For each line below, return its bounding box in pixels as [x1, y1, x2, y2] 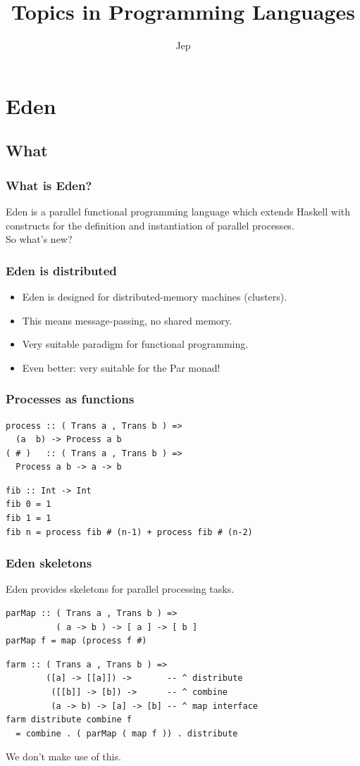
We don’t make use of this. [6, 749, 121, 764]
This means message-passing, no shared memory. [22, 313, 232, 327]
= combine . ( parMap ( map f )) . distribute [15, 728, 238, 739]
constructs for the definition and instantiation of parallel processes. [6, 218, 294, 232]
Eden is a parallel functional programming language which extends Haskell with [6, 203, 351, 218]
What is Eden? [6, 176, 92, 194]
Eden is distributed [6, 261, 117, 279]
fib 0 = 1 [6, 499, 51, 510]
